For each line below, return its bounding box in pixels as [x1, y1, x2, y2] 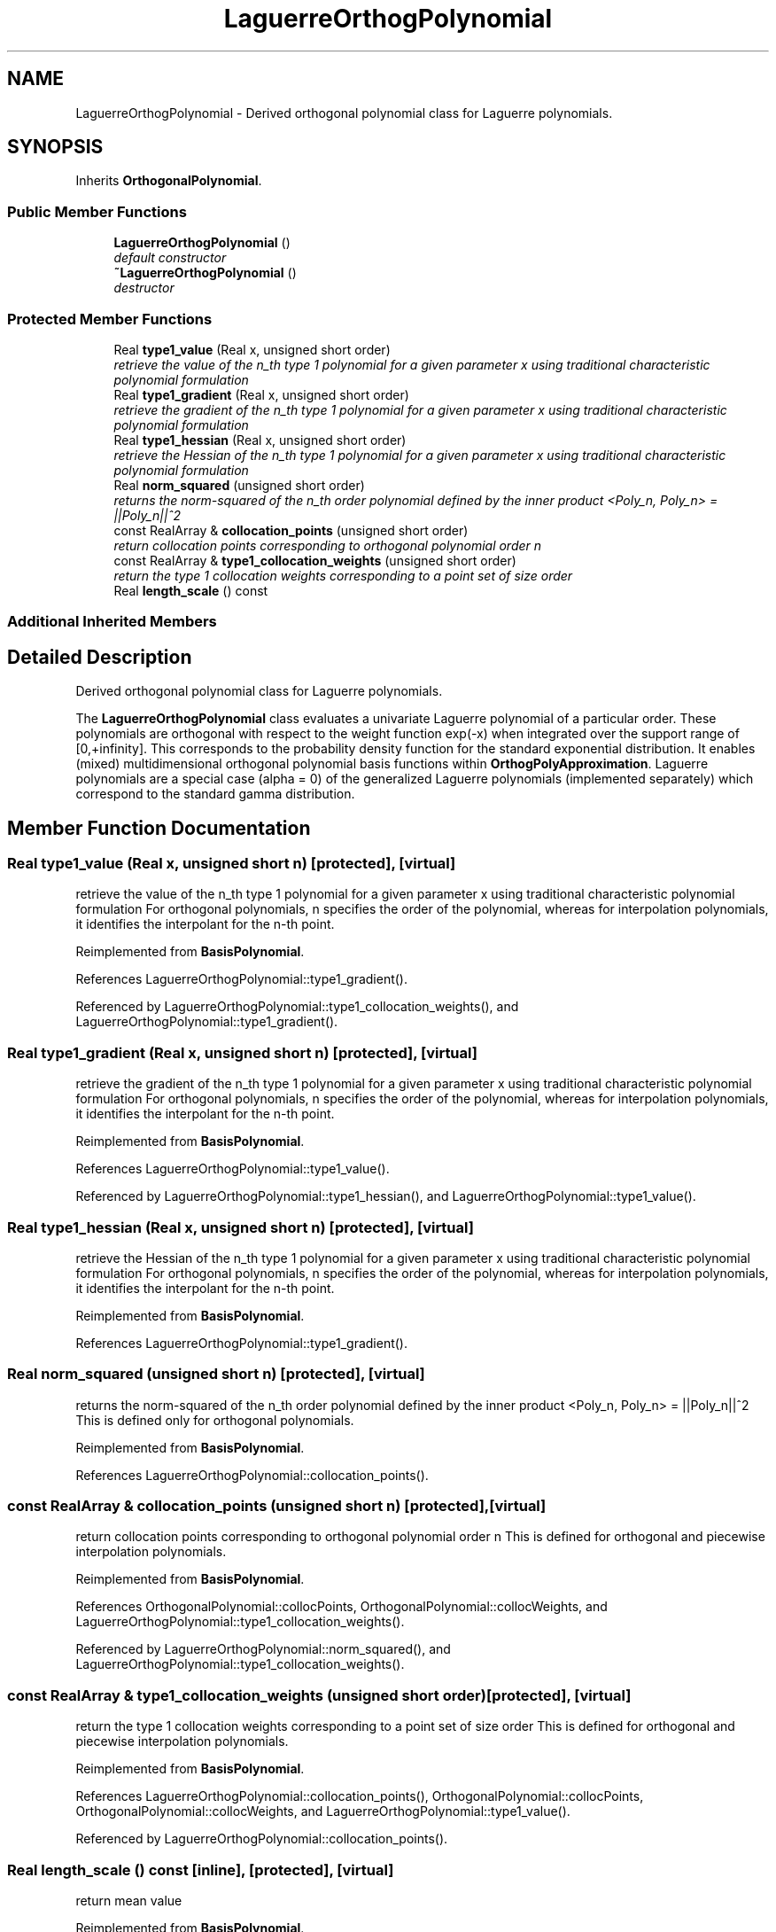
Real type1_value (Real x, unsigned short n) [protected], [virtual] [7, 854, 456, 872]
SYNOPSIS [7, 136, 104, 159]
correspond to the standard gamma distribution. [75, 786, 355, 802]
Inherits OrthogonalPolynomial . [75, 173, 262, 189]
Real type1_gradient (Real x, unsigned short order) [113, 386, 409, 402]
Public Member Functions [7, 202, 187, 221]
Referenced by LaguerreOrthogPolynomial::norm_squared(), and [75, 1641, 451, 1657]
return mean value [75, 1892, 182, 1908]
